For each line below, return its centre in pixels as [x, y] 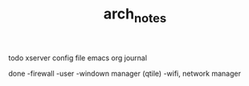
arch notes [135, 15]
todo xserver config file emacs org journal [78, 58]
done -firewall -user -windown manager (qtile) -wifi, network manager [124, 73]
